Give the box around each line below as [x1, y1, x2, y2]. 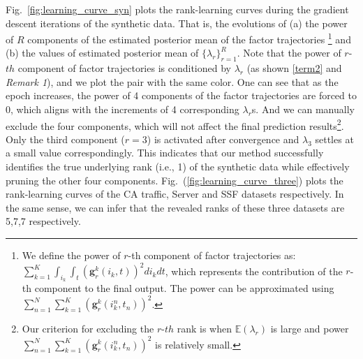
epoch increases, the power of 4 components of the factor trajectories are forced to [6, 88, 357, 103]
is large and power [270, 321, 349, 336]
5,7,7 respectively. [6, 214, 81, 228]
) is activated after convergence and [147, 131, 299, 146]
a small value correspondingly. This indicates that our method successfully [6, 145, 324, 160]
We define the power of [22, 248, 121, 263]
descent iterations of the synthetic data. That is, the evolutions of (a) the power [6, 15, 348, 30]
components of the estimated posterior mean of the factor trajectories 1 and [27, 30, 351, 46]
